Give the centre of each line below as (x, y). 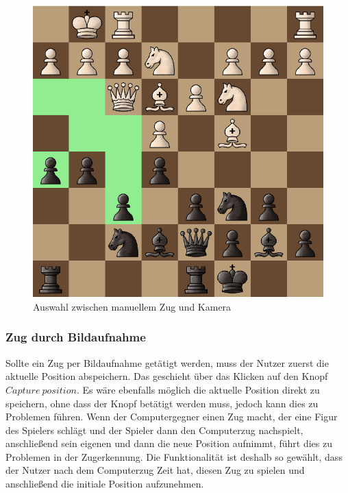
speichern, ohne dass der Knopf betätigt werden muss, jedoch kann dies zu (162, 403)
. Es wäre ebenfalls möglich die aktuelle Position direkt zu (198, 389)
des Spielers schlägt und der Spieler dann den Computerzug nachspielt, (154, 430)
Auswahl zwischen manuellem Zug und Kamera (132, 306)
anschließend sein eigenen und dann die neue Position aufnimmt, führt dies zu (169, 443)
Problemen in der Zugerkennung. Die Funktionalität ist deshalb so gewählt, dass (174, 456)
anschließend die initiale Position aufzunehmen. (105, 484)
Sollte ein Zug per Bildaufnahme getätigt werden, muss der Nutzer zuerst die (167, 362)
